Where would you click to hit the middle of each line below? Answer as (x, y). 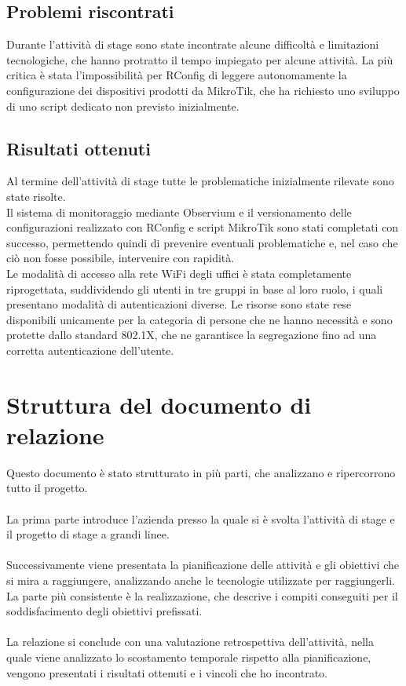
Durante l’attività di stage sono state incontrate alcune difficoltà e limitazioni (193, 44)
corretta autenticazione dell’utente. (90, 350)
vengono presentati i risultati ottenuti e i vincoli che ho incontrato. (167, 672)
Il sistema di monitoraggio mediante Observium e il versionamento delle (179, 212)
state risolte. (36, 196)
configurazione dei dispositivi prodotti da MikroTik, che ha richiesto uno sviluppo (203, 90)
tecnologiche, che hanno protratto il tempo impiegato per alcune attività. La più (200, 59)
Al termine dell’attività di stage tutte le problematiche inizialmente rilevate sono (200, 181)
